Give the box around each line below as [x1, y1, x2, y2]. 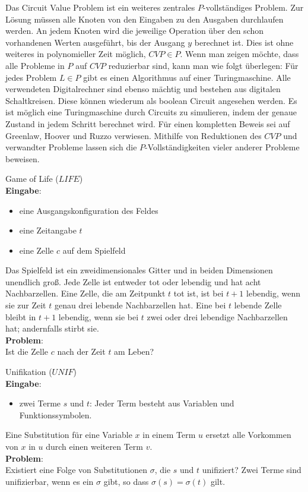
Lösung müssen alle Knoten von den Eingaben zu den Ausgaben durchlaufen [5, 12, 284, 25]
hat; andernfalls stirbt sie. [5, 322, 99, 335]
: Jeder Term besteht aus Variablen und [90, 397, 234, 409]
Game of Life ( [5, 172, 59, 185]
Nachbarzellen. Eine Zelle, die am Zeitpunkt [5, 287, 166, 299]
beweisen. [5, 152, 40, 165]
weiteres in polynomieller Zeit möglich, [5, 48, 146, 60]
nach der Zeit [57, 345, 106, 358]
